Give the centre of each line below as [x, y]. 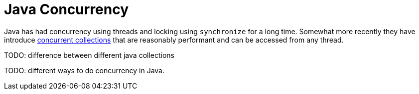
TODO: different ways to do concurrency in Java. [84, 70]
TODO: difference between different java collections [89, 55]
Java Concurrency [67, 9]
